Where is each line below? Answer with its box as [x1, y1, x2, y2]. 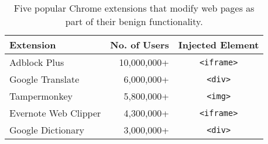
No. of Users [110, 38, 169, 51]
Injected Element [178, 38, 259, 51]
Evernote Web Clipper [9, 106, 101, 120]
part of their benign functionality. [65, 15, 203, 28]
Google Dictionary [9, 123, 84, 136]
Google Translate [9, 72, 80, 86]
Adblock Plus [9, 55, 64, 69]
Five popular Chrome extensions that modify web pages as [13, 1, 255, 15]
